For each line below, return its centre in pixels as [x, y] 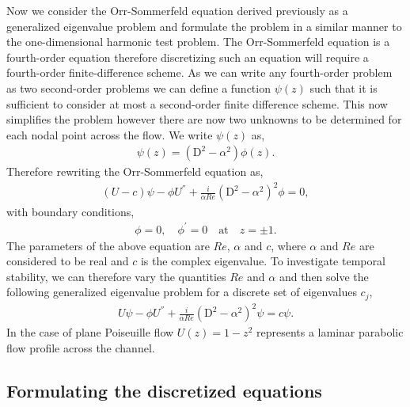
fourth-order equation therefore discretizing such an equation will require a [188, 57]
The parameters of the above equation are [108, 245]
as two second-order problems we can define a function [139, 87]
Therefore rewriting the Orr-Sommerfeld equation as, [135, 171]
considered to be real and [68, 261]
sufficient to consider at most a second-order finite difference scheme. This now [197, 103]
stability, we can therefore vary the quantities [116, 276]
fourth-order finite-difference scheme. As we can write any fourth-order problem [199, 72]
